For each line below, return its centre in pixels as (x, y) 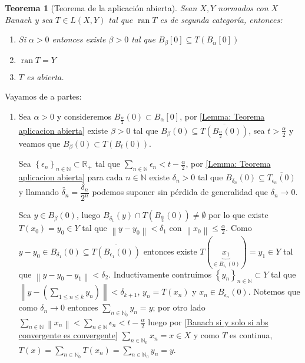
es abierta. (45, 76)
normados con (243, 8)
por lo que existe (238, 215)
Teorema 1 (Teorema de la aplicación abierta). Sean (101, 8)
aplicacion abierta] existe (63, 130)
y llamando (39, 192)
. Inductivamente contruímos (160, 274)
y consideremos (84, 116)
